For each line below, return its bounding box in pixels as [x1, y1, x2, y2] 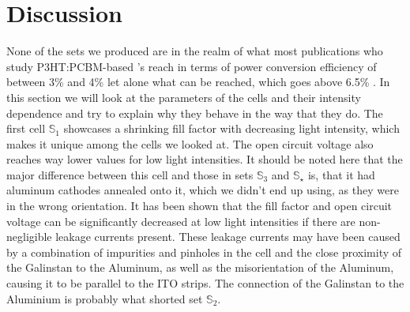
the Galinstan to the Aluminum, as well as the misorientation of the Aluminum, [6, 259, 394, 276]
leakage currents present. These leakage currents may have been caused [55, 228, 401, 245]
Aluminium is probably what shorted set [6, 290, 203, 306]
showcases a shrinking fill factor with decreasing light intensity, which [63, 120, 400, 137]
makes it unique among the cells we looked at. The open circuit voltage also [6, 135, 374, 152]
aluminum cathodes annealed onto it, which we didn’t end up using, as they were [6, 182, 399, 198]
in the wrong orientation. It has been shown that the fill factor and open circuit [6, 197, 393, 214]
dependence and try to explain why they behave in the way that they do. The [6, 104, 383, 121]
